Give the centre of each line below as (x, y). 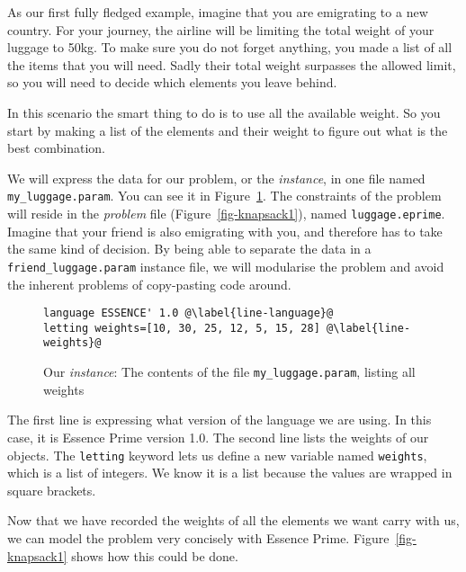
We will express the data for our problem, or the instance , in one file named (216, 178)
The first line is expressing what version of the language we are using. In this (220, 420)
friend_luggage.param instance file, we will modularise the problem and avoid (226, 266)
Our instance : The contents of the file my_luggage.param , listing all (229, 372)
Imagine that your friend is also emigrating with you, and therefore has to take (225, 231)
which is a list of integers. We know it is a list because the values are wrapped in (230, 473)
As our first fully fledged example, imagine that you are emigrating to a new (218, 12)
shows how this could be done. (155, 555)
